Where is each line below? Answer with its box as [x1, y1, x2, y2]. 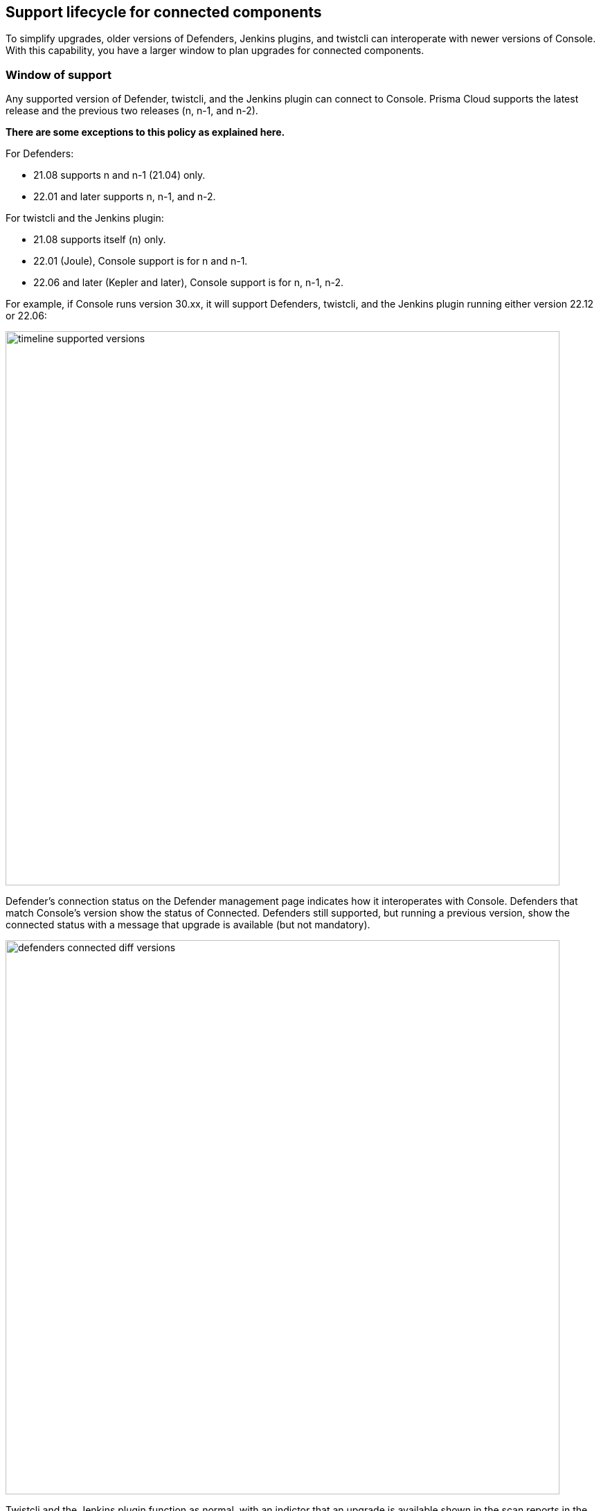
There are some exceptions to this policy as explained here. [6, 126, 285, 139]
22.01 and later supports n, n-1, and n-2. [33, 191, 216, 203]
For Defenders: [6, 148, 74, 160]
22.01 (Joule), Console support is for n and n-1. [33, 255, 248, 267]
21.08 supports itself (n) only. [33, 233, 166, 246]
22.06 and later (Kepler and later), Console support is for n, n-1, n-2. [33, 276, 344, 289]
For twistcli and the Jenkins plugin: [6, 212, 164, 224]
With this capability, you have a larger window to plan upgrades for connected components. [6, 44, 424, 57]
